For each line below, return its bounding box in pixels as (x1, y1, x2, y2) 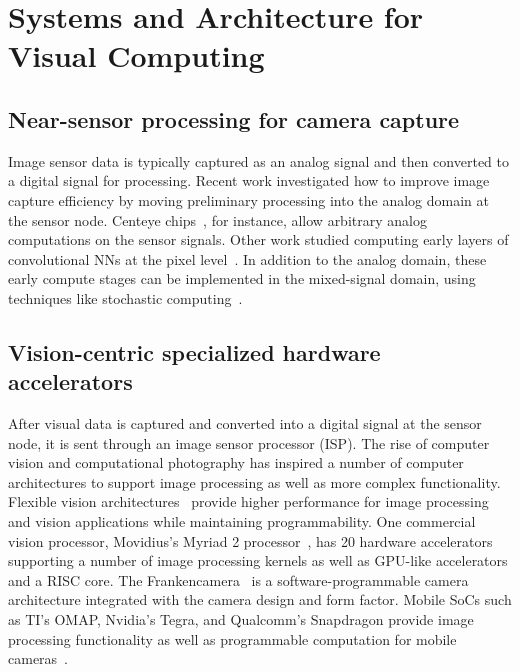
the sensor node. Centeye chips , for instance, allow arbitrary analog (8, 209, 427, 230)
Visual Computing (8, 35, 265, 76)
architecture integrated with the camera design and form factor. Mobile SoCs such (8, 589, 512, 610)
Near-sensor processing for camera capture (8, 103, 460, 134)
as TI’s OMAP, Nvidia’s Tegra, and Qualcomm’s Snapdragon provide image (8, 609, 474, 630)
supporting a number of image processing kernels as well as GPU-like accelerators (8, 550, 508, 571)
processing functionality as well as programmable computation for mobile (8, 628, 457, 649)
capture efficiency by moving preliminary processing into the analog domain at (8, 189, 489, 210)
